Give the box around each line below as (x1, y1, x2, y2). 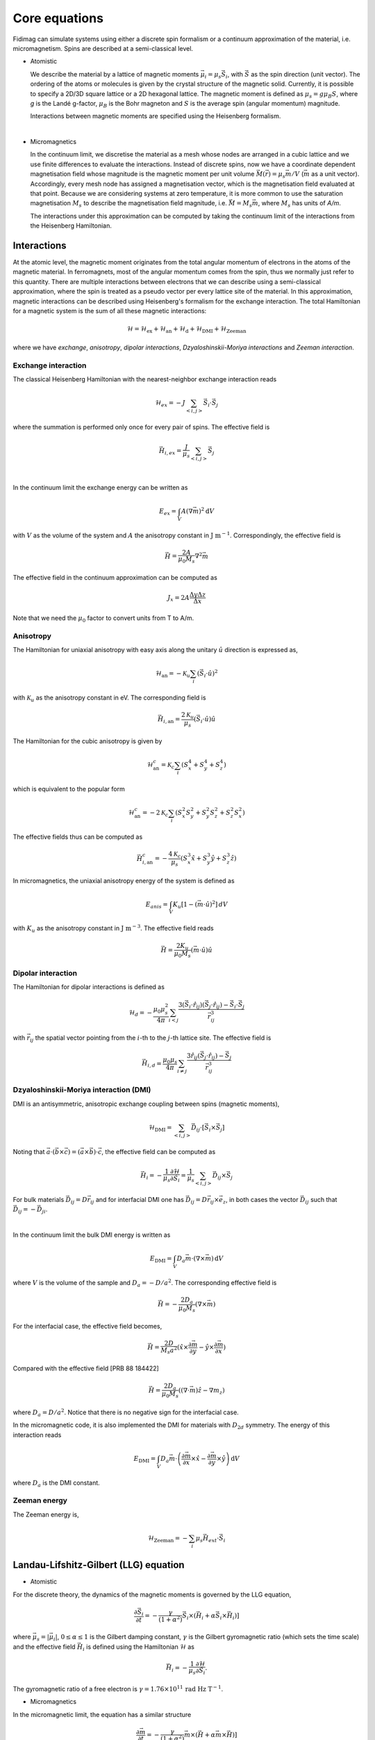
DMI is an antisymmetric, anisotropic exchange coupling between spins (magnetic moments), (12, 1100, 280, 1108)
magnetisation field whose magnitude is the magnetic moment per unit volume (30, 170, 255, 178)
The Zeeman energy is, (12, 1510, 79, 1519)
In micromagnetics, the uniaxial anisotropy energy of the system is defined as (12, 876, 235, 885)
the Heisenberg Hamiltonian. (30, 221, 112, 230)
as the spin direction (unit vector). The (251, 70, 360, 78)
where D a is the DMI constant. (12, 1478, 100, 1489)
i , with (226, 70, 243, 80)
